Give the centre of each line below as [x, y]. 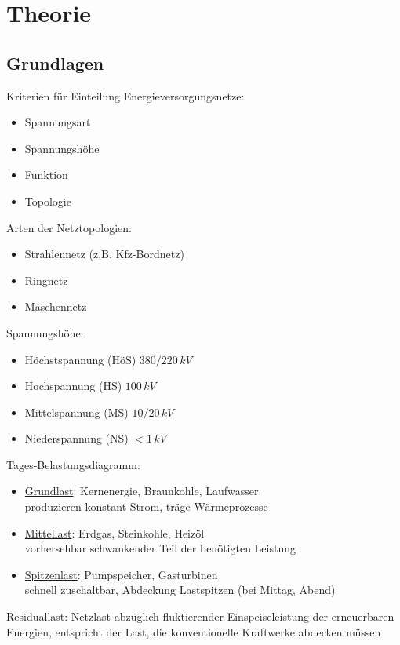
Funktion [46, 175]
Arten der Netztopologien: [69, 227]
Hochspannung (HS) [73, 386]
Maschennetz [56, 306]
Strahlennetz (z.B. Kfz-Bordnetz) [104, 254]
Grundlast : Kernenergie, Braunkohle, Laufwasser [142, 491]
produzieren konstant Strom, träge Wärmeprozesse [146, 507]
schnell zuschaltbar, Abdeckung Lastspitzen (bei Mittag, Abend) [180, 590]
